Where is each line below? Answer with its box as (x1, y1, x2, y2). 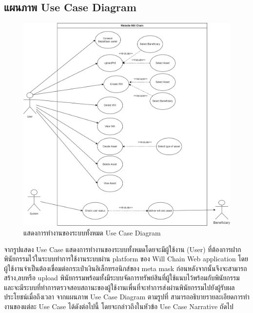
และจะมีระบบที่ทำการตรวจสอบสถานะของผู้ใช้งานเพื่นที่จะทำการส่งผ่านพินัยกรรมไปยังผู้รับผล (4, 282, 235, 292)
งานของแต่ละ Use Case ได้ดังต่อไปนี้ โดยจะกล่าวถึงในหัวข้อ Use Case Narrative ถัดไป (4, 301, 234, 312)
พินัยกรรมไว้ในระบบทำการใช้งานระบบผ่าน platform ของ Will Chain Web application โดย (4, 254, 249, 264)
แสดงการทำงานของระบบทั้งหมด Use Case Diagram (23, 227, 161, 237)
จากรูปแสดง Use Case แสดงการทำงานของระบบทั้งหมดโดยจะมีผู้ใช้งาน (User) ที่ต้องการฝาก (4, 244, 241, 254)
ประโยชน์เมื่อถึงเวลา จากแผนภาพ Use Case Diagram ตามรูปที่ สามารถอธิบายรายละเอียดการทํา (4, 292, 250, 302)
